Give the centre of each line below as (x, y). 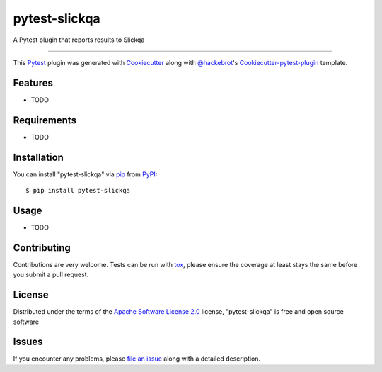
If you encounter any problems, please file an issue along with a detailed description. (137, 359)
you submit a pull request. (51, 275)
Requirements (45, 120)
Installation (38, 157)
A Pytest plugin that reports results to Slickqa (79, 40)
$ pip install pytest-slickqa (78, 191)
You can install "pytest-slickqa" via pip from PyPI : (85, 174)
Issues (28, 342)
